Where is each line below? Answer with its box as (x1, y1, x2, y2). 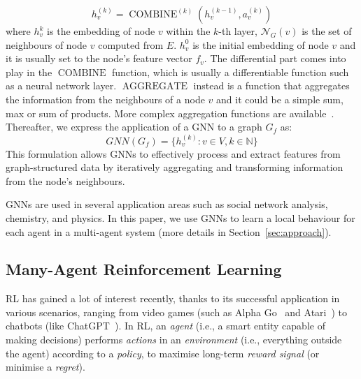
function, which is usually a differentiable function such (112, 64, 349, 79)
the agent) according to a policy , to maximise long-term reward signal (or (6, 345, 320, 360)
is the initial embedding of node (192, 37, 329, 52)
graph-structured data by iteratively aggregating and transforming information (6, 160, 344, 174)
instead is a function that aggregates (193, 78, 350, 93)
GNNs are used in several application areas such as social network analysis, (6, 197, 328, 211)
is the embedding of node (47, 24, 155, 38)
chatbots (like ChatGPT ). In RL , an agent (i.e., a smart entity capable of (6, 318, 325, 333)
